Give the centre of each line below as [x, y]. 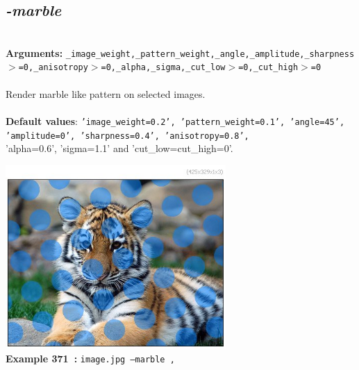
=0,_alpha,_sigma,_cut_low [163, 68]
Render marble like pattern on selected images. [106, 93]
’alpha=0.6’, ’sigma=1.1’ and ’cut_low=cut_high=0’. [119, 148]
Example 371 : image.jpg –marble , [90, 358]
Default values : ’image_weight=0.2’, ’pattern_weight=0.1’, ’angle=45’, [175, 120]
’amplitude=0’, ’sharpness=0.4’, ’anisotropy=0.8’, [127, 136]
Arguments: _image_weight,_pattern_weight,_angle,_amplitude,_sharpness [180, 52]
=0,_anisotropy [53, 68]
